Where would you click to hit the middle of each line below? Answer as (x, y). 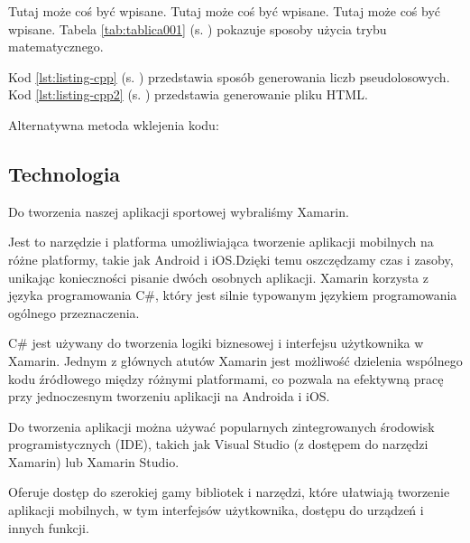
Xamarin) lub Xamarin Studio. (94, 461)
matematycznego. (56, 47)
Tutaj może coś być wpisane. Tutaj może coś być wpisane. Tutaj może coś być (225, 11)
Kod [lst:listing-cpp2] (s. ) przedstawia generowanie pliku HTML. (188, 94)
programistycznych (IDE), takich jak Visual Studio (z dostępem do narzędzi (218, 444)
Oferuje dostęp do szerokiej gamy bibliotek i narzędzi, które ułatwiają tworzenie (229, 492)
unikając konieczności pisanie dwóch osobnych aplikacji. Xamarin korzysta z (218, 277)
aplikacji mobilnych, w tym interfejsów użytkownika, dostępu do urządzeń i (216, 510)
